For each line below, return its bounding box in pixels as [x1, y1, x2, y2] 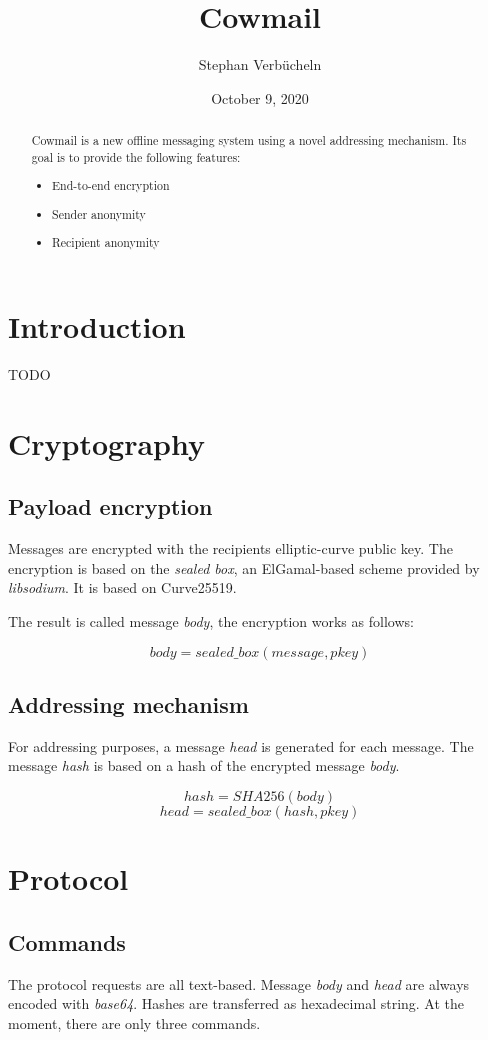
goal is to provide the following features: [31, 148, 241, 165]
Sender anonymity [52, 205, 146, 222]
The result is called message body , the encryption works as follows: [8, 610, 414, 631]
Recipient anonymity [52, 234, 160, 251]
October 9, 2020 [211, 87, 309, 108]
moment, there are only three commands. [8, 1012, 261, 1033]
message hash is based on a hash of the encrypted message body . [8, 755, 400, 776]
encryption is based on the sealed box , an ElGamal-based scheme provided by [8, 557, 480, 578]
